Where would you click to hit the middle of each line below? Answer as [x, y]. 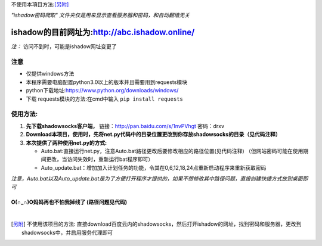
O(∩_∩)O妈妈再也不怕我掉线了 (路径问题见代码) [69, 202]
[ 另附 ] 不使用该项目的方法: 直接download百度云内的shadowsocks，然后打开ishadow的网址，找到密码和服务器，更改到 [156, 224]
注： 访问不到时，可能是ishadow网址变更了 [64, 46]
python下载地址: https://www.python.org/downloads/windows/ [102, 91]
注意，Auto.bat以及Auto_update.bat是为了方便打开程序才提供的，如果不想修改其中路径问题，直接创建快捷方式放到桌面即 [160, 179]
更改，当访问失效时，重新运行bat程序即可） [100, 159]
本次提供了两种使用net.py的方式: [66, 142]
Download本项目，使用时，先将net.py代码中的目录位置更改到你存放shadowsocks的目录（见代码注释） [153, 135]
